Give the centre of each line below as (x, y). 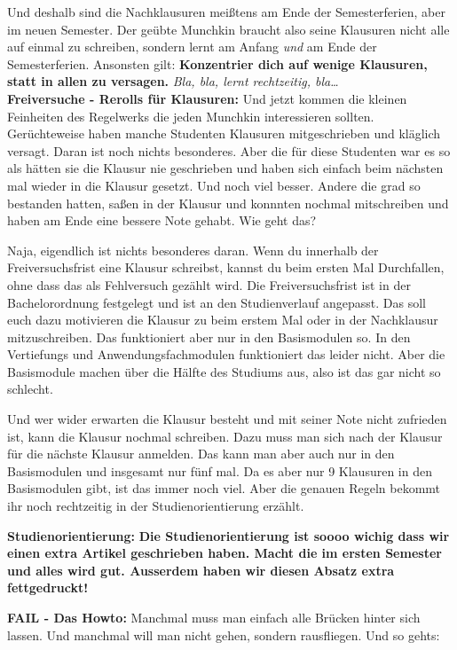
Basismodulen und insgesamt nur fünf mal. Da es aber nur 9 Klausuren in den (220, 470)
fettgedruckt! (48, 587)
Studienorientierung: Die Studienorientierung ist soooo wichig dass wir (228, 535)
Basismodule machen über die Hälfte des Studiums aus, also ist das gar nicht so (224, 371)
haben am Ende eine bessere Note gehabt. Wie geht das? (162, 220)
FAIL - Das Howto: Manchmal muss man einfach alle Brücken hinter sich (214, 617)
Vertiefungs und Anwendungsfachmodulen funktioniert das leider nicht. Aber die (226, 354)
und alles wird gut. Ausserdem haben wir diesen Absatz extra (201, 570)
